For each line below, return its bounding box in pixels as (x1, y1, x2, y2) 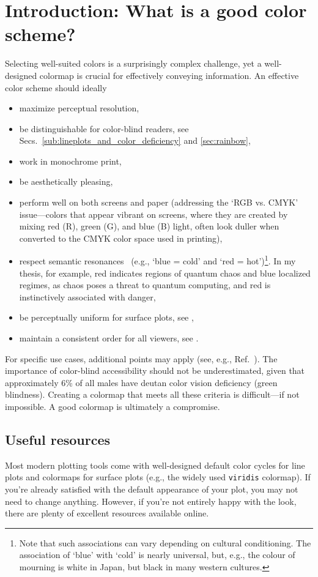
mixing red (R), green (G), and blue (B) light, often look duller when (19, 220, 279, 233)
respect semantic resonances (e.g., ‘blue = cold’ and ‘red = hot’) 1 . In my (19, 253, 296, 267)
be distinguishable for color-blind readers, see (19, 122, 189, 135)
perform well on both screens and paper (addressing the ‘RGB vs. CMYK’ (19, 196, 298, 209)
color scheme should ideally (5, 81, 107, 94)
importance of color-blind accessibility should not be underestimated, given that (5, 364, 305, 377)
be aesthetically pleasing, (19, 175, 113, 188)
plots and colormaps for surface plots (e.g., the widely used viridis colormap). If (5, 471, 311, 483)
